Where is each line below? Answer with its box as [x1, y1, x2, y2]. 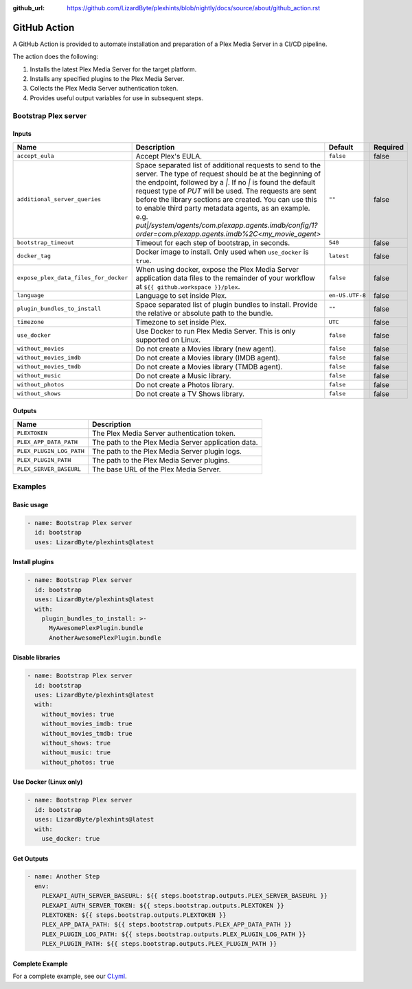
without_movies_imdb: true [41, 720, 133, 728]
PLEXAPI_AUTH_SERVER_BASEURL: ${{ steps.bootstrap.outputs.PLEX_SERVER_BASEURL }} [41, 892, 328, 900]
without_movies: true [41, 710, 115, 718]
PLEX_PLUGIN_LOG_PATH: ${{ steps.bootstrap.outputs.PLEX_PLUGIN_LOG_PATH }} [41, 930, 306, 938]
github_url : [12, 4, 45, 12]
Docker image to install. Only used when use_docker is [135, 247, 309, 257]
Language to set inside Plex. [135, 290, 227, 300]
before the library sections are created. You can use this [135, 194, 317, 204]
